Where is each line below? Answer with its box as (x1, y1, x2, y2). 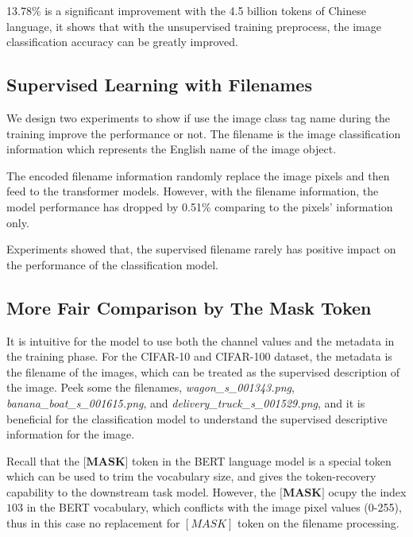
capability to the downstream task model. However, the (6, 483, 276, 500)
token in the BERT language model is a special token (132, 452, 392, 469)
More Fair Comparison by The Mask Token (6, 295, 372, 319)
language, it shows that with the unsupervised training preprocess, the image (6, 17, 381, 34)
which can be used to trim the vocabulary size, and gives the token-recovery (6, 468, 376, 485)
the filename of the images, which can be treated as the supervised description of (6, 363, 400, 380)
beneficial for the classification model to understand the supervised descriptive (6, 410, 388, 427)
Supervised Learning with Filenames (6, 72, 312, 97)
